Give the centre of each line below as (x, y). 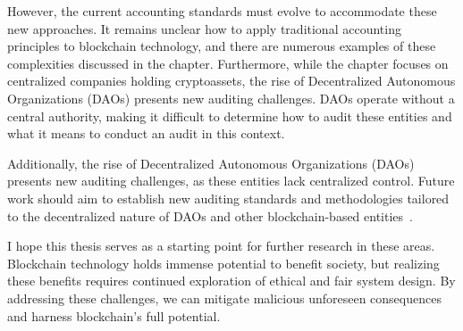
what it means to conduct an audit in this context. (146, 133)
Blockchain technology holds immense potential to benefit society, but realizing (223, 263)
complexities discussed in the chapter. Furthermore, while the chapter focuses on (228, 63)
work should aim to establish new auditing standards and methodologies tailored (228, 198)
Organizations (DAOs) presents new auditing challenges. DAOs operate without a (231, 98)
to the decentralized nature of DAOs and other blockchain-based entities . (210, 215)
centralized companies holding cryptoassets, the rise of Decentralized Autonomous (231, 81)
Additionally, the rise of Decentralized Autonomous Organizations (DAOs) (211, 163)
